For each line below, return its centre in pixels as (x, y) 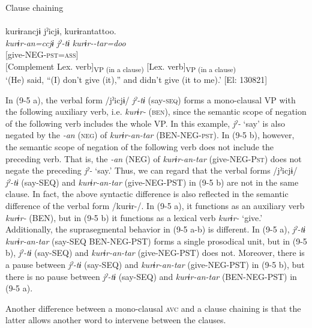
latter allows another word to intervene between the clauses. (116, 320)
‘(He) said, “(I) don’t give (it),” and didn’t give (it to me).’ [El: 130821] (136, 80)
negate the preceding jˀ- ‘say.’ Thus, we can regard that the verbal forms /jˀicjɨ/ (151, 170)
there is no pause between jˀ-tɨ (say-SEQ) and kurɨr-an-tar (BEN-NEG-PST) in (151, 276)
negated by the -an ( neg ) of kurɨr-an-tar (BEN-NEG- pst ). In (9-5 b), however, (150, 135)
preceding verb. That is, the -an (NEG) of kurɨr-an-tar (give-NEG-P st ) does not (154, 158)
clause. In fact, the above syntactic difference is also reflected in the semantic (147, 194)
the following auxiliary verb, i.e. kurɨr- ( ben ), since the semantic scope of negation (156, 111)
